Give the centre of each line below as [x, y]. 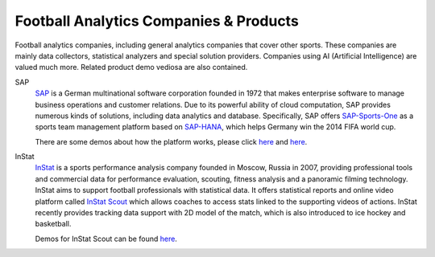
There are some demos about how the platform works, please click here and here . [171, 141]
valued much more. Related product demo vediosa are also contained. [131, 67]
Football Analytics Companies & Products [157, 21]
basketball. [53, 224]
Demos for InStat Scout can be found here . [106, 239]
